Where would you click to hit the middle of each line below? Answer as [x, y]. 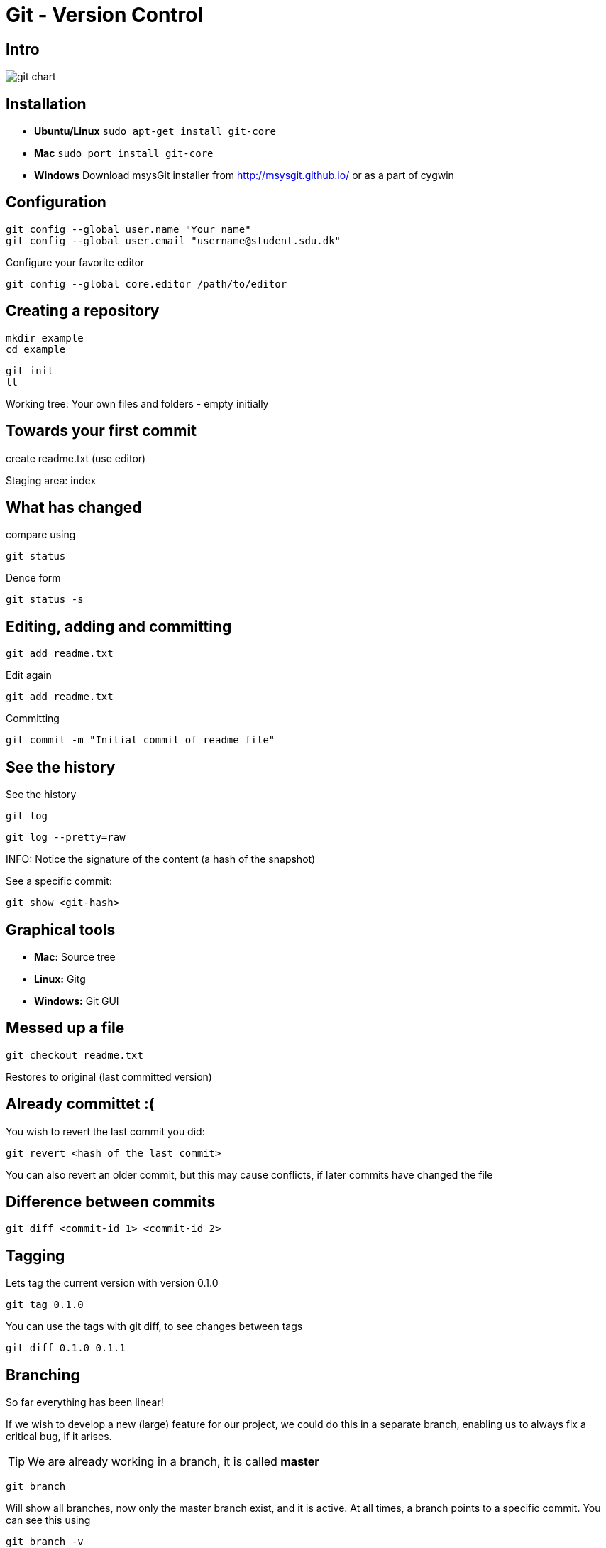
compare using [41, 535]
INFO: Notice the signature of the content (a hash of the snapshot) [161, 859]
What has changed [74, 507]
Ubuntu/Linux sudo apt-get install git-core [155, 131]
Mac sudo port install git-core [124, 153]
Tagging [35, 1255]
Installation [46, 104]
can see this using [48, 1520]
